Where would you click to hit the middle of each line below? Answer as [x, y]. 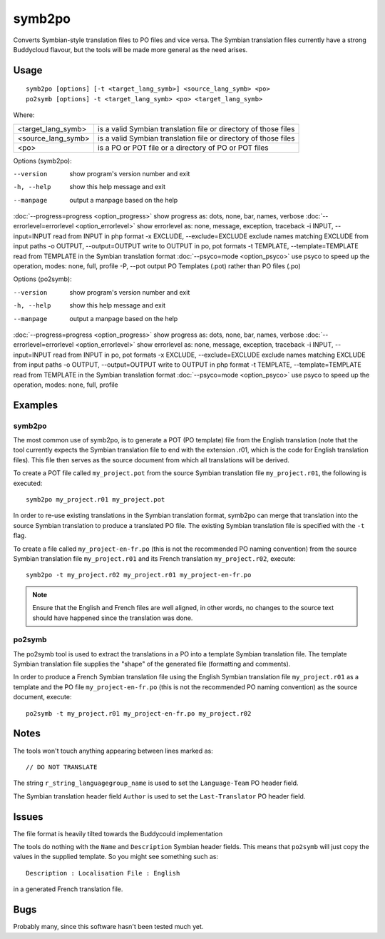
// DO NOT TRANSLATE [62, 767]
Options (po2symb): [42, 279]
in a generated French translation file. [68, 889]
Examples [36, 405]
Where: [24, 115]
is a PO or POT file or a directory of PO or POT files [183, 148]
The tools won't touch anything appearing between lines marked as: [113, 751]
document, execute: [42, 697]
